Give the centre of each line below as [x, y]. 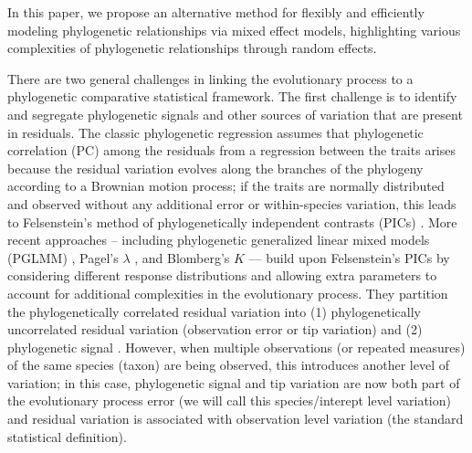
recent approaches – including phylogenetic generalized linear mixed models [219, 240]
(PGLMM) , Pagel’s [63, 257]
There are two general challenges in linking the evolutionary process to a [210, 78]
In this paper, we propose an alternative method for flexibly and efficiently [216, 12]
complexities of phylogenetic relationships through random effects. [192, 48]
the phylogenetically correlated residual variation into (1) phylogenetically [214, 311]
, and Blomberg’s [182, 257]
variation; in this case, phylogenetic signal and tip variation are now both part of [234, 382]
